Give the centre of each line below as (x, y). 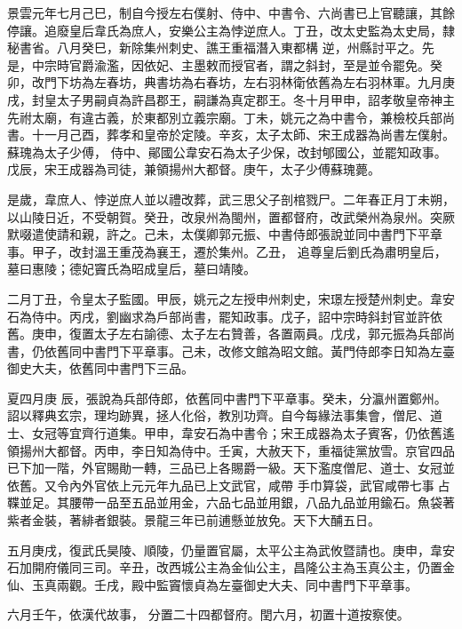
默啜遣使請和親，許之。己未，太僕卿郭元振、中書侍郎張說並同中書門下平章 (225, 234)
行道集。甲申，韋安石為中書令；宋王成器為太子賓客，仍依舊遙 (274, 433)
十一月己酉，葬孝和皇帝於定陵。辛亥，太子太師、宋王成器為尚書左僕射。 (243, 135)
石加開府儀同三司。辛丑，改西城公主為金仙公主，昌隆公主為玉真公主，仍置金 (231, 567)
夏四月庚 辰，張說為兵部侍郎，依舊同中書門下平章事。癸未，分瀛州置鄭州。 (227, 398)
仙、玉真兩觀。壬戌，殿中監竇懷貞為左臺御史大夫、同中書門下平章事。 (212, 584)
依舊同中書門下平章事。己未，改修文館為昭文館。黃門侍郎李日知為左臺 (249, 350)
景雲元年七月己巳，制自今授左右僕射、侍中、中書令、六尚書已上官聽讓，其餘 (231, 12)
